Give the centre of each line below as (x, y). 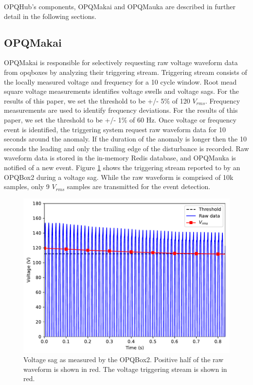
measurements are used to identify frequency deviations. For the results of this (121, 110)
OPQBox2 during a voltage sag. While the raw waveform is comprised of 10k (119, 177)
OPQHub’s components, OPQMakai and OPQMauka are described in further (120, 6)
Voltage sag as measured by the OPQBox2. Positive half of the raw (124, 359)
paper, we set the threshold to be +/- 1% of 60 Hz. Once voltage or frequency (120, 119)
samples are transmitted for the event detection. (139, 186)
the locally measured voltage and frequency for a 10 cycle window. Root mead (120, 81)
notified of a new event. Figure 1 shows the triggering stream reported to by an (122, 167)
